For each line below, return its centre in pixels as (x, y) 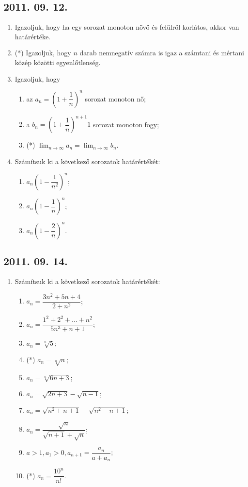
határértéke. (32, 36)
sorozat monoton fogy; (126, 124)
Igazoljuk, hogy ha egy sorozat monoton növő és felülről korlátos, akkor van (127, 27)
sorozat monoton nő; (115, 98)
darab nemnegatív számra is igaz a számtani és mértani (162, 53)
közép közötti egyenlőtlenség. (58, 62)
